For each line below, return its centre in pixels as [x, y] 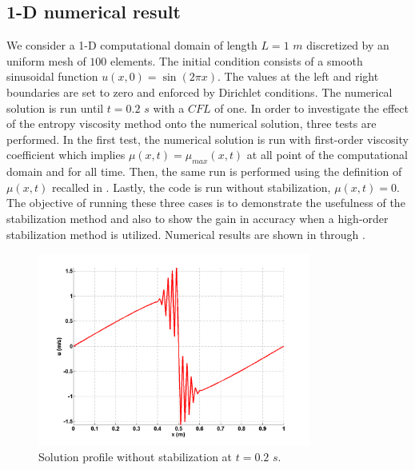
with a [169, 108]
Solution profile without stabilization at [136, 457]
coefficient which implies [66, 155]
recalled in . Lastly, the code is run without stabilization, [191, 187]
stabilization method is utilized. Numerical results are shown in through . [186, 234]
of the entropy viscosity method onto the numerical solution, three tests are [192, 123]
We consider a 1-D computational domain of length [132, 45]
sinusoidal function [52, 76]
